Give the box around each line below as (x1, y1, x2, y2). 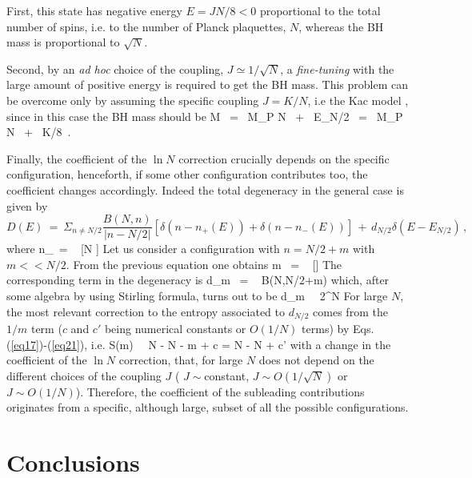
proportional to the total (259, 2, 381, 18)
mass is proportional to (6, 34, 120, 50)
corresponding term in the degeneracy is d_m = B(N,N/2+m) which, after (6, 271, 390, 288)
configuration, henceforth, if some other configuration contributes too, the (6, 166, 368, 183)
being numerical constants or (104, 320, 246, 337)
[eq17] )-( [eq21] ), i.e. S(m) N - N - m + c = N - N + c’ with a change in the (10, 335, 391, 352)
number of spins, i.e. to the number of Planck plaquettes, (6, 18, 286, 34)
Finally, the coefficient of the (6, 150, 147, 167)
